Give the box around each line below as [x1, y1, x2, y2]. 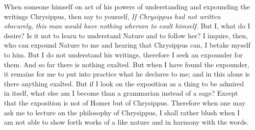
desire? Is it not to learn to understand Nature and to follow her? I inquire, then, [4, 30, 248, 40]
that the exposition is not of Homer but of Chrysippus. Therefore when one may [4, 97, 246, 107]
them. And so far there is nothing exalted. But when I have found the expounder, [4, 59, 250, 69]
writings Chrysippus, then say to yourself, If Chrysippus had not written [4, 11, 221, 21]
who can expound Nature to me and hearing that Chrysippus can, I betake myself [4, 40, 251, 50]
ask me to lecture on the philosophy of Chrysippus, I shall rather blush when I [4, 107, 240, 117]
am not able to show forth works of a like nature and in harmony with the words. [4, 117, 249, 127]
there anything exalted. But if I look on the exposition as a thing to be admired [4, 78, 244, 88]
